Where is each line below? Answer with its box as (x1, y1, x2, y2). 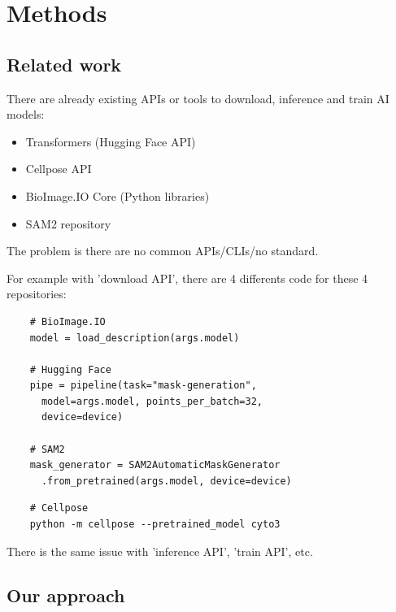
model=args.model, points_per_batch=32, (41, 395, 263, 407)
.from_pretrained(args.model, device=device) (41, 475, 292, 487)
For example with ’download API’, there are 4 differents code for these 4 (7, 269, 368, 286)
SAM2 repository (25, 215, 111, 232)
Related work (7, 51, 122, 76)
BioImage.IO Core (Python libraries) (25, 187, 210, 204)
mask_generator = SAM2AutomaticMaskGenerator (29, 459, 281, 471)
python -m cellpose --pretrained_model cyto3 (29, 519, 281, 531)
